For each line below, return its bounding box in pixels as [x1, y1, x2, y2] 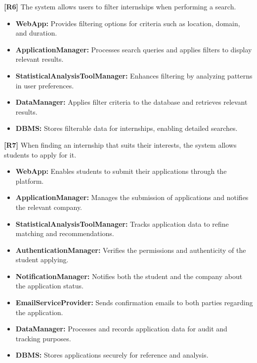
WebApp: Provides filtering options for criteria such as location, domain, [15, 18, 240, 28]
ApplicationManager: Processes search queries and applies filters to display [15, 44, 252, 54]
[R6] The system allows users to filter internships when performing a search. [4, 1, 236, 11]
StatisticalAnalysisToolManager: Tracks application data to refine [15, 218, 229, 229]
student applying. [15, 254, 69, 265]
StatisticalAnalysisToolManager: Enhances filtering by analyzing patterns [15, 70, 253, 81]
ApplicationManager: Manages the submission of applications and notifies [15, 192, 249, 202]
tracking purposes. [15, 333, 71, 343]
